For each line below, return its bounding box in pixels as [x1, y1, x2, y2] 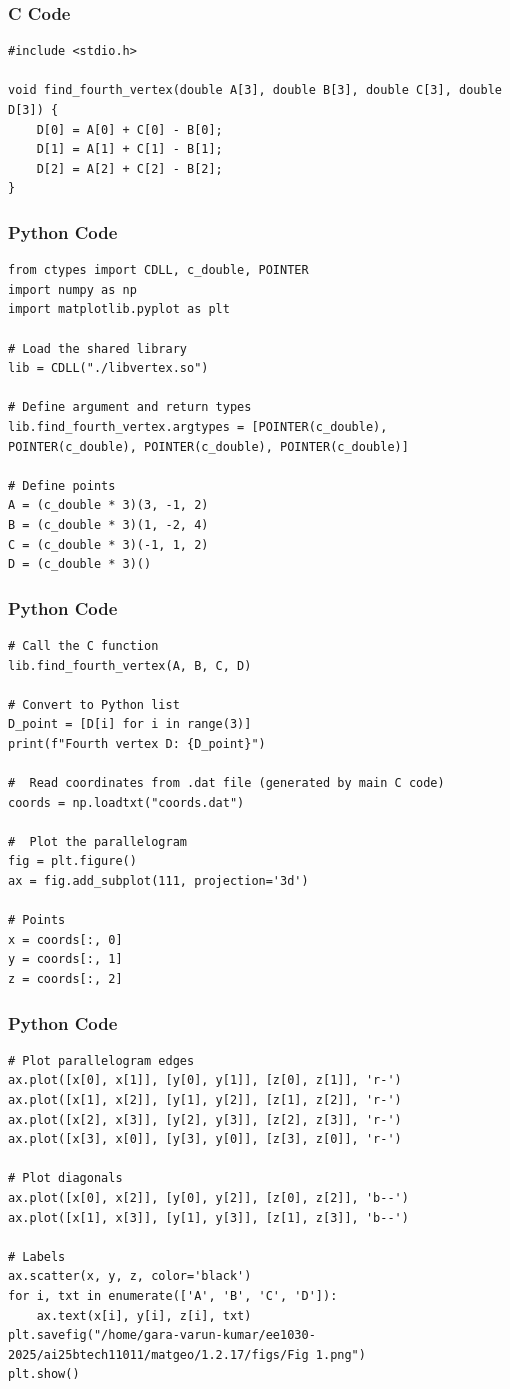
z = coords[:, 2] [8, 972, 123, 986]
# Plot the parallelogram [8, 834, 187, 849]
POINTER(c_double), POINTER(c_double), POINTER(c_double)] [8, 439, 409, 454]
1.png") [315, 1347, 366, 1362]
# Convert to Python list [8, 697, 180, 712]
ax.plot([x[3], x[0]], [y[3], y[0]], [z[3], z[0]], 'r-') [8, 1132, 402, 1147]
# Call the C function [8, 638, 159, 653]
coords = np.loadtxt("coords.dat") [8, 795, 245, 810]
